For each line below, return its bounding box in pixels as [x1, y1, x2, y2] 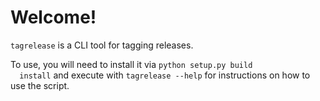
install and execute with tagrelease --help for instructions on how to [19, 69, 311, 81]
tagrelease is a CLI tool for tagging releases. [10, 39, 194, 51]
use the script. [10, 79, 70, 91]
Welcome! [10, 6, 97, 29]
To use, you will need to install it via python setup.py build [10, 58, 253, 70]
